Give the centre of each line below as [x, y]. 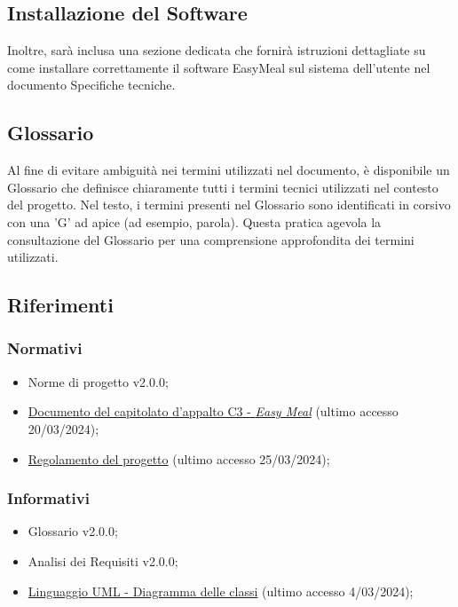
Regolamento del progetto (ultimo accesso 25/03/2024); [179, 458]
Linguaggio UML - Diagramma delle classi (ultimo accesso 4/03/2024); [221, 591]
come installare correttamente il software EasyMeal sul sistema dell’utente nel [219, 67]
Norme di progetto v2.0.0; [98, 381]
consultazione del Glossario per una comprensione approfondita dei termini [211, 239]
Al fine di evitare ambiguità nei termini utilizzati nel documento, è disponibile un [229, 170]
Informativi [48, 498]
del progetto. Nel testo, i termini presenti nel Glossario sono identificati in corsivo [229, 205]
